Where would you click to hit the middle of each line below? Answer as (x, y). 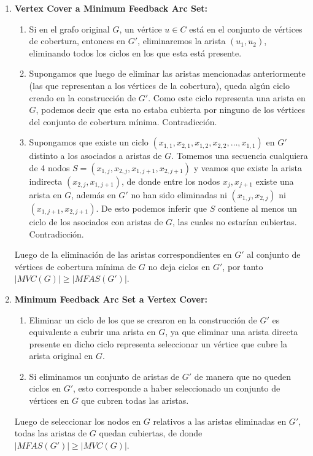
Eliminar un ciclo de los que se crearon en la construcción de (143, 319)
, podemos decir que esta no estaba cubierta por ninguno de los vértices (171, 110)
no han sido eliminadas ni (179, 194)
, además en (94, 194)
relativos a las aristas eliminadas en (220, 421)
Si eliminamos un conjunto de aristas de (104, 376)
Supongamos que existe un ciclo (89, 142)
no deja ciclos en (179, 266)
